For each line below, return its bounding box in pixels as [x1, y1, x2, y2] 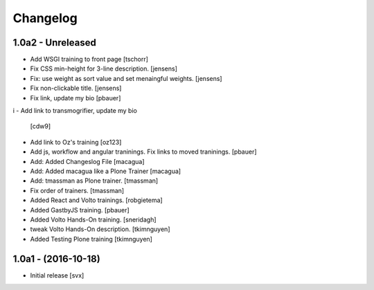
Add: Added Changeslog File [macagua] [30, 157, 145, 165]
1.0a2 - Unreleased [12, 37, 96, 48]
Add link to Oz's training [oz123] [30, 138, 122, 146]
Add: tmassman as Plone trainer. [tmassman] [30, 176, 159, 185]
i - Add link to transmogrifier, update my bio [12, 107, 138, 115]
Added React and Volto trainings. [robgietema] [30, 196, 163, 204]
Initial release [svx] [30, 271, 84, 280]
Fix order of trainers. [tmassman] [30, 186, 125, 194]
